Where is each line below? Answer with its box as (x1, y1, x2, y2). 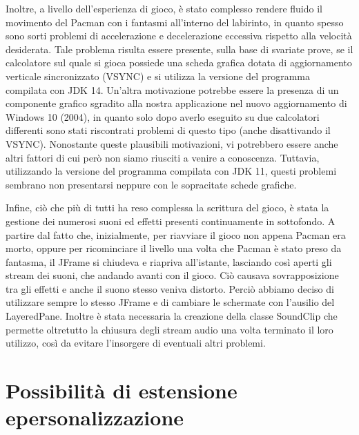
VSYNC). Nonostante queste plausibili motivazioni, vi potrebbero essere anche (6, 136, 338, 151)
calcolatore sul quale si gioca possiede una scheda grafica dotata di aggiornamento (6, 55, 352, 70)
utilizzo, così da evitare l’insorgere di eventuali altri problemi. (6, 336, 266, 350)
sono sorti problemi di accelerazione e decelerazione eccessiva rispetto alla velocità (6, 28, 352, 43)
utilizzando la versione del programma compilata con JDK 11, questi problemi (6, 164, 337, 178)
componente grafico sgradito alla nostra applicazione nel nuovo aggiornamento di (6, 96, 347, 110)
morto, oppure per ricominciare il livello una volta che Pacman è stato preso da (6, 241, 342, 255)
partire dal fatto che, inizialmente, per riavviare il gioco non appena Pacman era (6, 227, 346, 242)
